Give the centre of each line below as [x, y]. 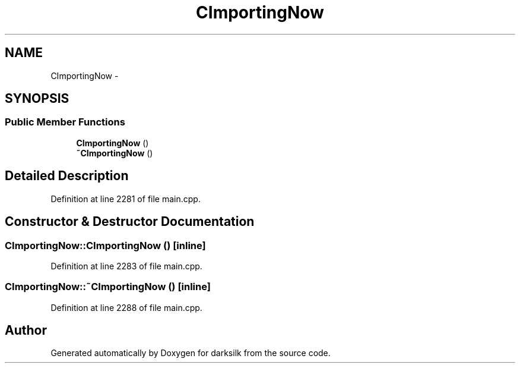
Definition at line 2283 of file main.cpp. [126, 266]
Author [26, 331]
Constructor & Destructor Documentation [130, 222]
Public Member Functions [65, 122]
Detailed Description [67, 176]
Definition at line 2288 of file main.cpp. [126, 307]
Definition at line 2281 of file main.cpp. [126, 199]
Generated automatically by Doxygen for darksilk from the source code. [191, 353]
